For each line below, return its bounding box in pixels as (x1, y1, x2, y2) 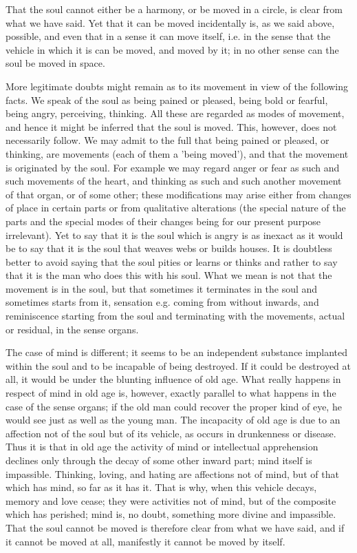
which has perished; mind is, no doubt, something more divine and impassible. (6, 507, 336, 521)
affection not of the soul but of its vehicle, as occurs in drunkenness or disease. (6, 426, 336, 440)
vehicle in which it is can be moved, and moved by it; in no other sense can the (6, 42, 339, 56)
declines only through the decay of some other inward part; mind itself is (6, 453, 312, 467)
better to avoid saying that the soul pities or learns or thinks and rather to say (6, 254, 338, 269)
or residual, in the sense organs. (6, 322, 139, 336)
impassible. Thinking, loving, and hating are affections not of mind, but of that (6, 466, 339, 481)
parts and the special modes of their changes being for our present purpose (6, 213, 321, 228)
